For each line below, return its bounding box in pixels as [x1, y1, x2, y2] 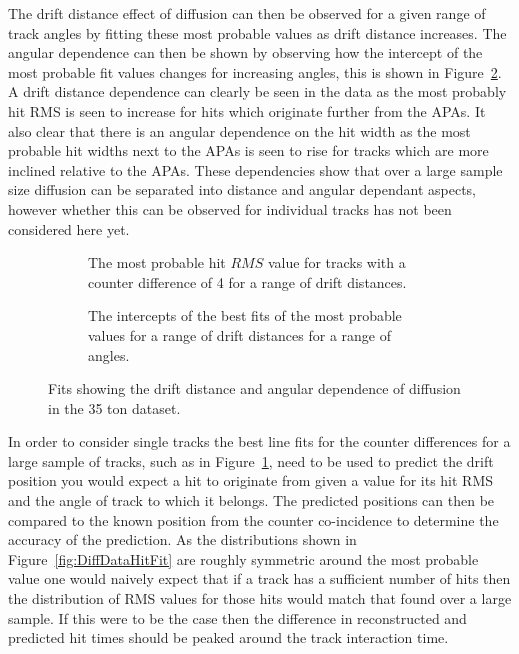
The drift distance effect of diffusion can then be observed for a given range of [8, 3, 486, 23]
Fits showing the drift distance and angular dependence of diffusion [48, 378, 461, 399]
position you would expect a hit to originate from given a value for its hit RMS [8, 470, 494, 491]
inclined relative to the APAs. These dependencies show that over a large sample [8, 159, 503, 180]
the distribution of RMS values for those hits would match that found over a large [8, 588, 512, 609]
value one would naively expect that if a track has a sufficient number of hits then [8, 568, 511, 589]
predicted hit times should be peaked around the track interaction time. [8, 627, 449, 648]
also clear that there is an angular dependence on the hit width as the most [8, 120, 471, 141]
